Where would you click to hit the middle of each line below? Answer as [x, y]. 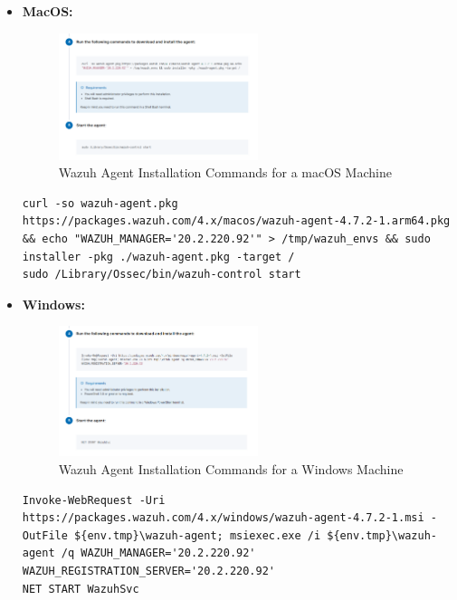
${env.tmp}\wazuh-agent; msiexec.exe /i [198, 535]
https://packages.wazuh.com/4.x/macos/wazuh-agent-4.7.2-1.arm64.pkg [236, 221]
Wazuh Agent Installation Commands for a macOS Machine [225, 172]
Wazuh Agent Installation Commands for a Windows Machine [231, 469]
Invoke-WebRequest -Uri [94, 500]
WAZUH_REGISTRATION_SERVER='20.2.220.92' [148, 571]
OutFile [45, 535]
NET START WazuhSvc [81, 589]
